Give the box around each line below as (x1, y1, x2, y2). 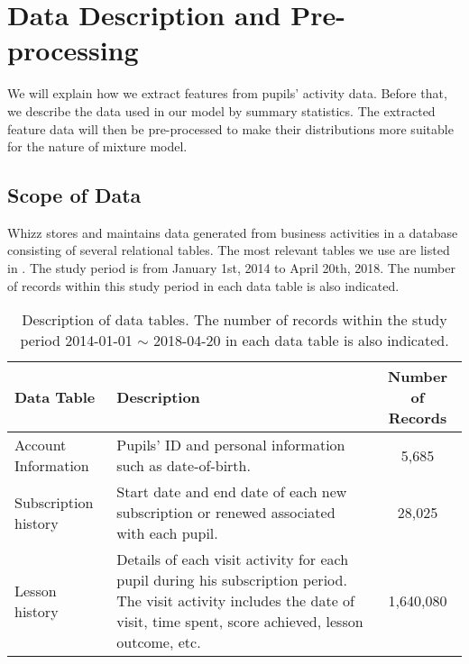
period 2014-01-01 (20, 330, 133, 351)
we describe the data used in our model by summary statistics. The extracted (7, 101, 436, 120)
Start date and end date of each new (116, 481, 347, 503)
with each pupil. (116, 523, 218, 544)
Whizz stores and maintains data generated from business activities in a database (7, 223, 458, 241)
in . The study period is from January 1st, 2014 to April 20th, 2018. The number (7, 259, 455, 277)
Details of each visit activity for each (116, 549, 349, 570)
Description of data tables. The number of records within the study (22, 309, 447, 331)
